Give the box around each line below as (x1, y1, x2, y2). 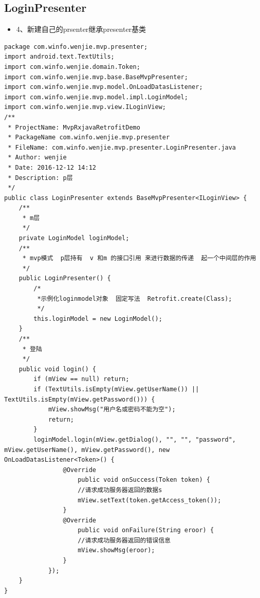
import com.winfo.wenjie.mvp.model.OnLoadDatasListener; (4, 83, 203, 91)
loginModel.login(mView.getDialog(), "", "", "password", (33, 436, 236, 443)
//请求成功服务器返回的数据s (78, 486, 162, 494)
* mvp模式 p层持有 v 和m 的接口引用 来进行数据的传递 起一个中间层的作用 (22, 255, 256, 262)
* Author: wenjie (8, 154, 67, 161)
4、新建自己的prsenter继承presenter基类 (16, 24, 146, 34)
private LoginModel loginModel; (18, 234, 129, 242)
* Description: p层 (8, 174, 73, 182)
